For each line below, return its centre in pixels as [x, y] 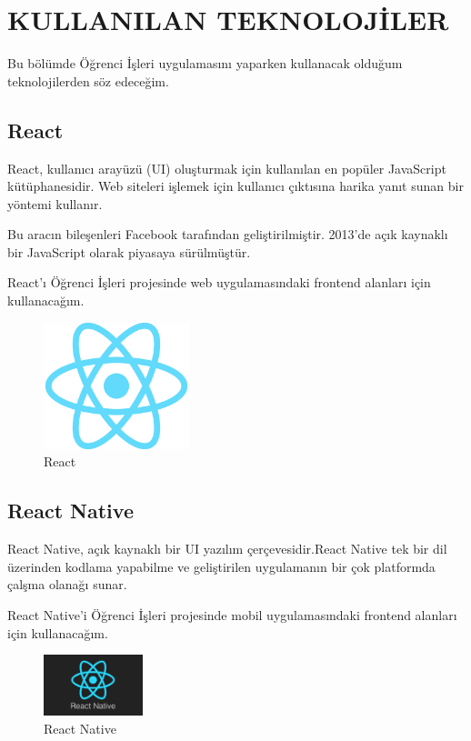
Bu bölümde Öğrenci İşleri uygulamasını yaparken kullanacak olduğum [205, 63]
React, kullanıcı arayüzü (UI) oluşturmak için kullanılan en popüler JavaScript [227, 168]
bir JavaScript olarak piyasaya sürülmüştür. [129, 251]
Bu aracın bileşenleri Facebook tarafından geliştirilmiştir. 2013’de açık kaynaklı [228, 234]
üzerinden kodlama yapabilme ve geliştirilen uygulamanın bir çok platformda [221, 566]
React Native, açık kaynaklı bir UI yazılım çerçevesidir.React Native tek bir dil [227, 549]
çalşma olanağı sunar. [67, 584]
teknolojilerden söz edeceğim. [88, 80]
